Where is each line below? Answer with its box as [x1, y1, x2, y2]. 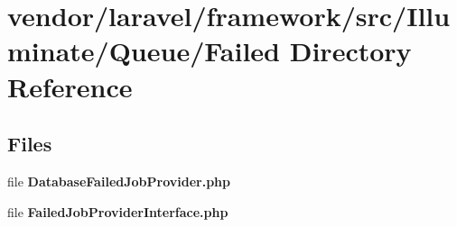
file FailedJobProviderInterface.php [7, 202, 228, 221]
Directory [289, 32, 412, 69]
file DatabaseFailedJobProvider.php [7, 171, 230, 190]
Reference [7, 68, 133, 104]
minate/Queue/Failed [7, 32, 281, 69]
